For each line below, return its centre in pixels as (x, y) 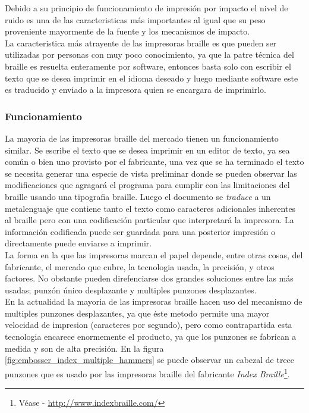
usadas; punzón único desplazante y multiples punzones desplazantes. (131, 290)
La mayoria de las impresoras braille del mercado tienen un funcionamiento (142, 138)
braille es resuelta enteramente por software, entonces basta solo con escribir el (148, 66)
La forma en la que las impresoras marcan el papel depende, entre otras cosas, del (154, 254)
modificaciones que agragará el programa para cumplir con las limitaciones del (147, 185)
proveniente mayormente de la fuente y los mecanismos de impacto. (127, 31)
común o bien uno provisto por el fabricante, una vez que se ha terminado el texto (154, 162)
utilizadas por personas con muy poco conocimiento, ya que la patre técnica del (149, 54)
